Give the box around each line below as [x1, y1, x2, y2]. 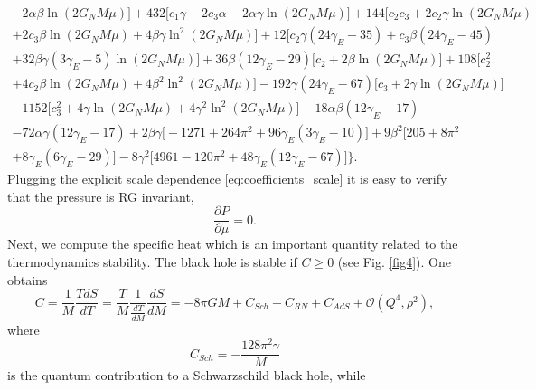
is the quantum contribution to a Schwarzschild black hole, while [7, 366, 366, 385]
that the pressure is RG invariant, [7, 186, 194, 205]
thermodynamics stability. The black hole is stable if [7, 252, 297, 271]
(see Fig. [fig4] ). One [337, 252, 451, 271]
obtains [7, 270, 48, 289]
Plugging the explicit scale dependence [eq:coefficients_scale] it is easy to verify [7, 169, 447, 188]
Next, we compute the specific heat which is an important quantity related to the [7, 234, 458, 253]
